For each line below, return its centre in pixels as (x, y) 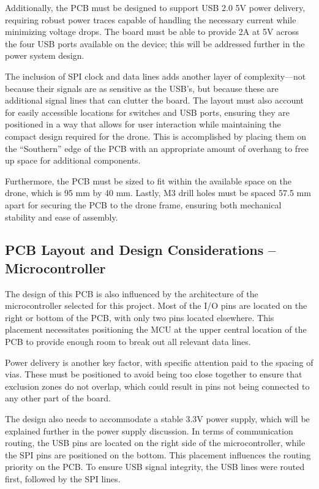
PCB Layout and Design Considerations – (141, 250)
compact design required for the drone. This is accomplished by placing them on (156, 136)
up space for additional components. (73, 160)
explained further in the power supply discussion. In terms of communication (149, 430)
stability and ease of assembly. (62, 217)
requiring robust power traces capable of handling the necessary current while (151, 19)
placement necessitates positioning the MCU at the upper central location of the (156, 329)
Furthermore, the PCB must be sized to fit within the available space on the (148, 180)
